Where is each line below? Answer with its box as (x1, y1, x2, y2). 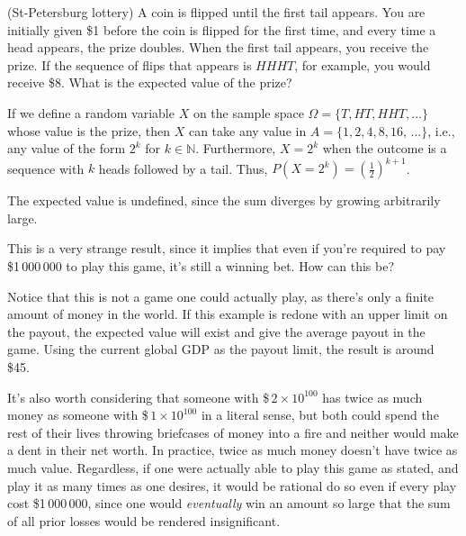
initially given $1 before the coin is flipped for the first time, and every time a (7, 20, 436, 39)
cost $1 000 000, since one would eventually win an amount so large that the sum (7, 494, 451, 513)
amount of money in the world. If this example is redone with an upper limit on (7, 304, 448, 323)
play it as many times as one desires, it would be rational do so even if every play (7, 476, 457, 495)
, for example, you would (294, 55, 431, 74)
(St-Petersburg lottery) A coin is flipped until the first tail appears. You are (7, 3, 426, 21)
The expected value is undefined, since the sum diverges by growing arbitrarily (7, 191, 441, 210)
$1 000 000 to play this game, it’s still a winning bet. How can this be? (7, 257, 395, 276)
